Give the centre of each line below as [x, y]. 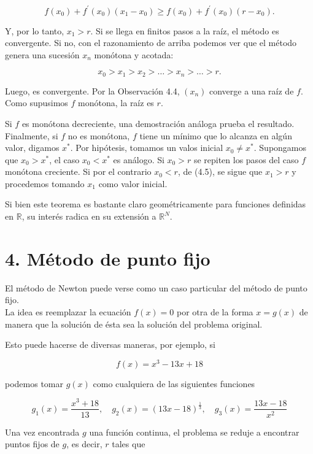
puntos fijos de [32, 444]
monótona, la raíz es [116, 103]
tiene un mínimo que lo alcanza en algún [216, 135]
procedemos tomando [45, 183]
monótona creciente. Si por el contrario [78, 171]
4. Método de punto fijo [108, 258]
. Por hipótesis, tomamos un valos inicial [147, 148]
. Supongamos [280, 148]
